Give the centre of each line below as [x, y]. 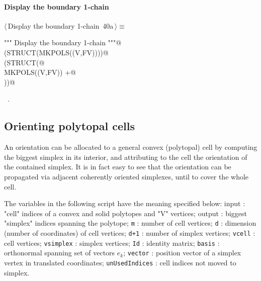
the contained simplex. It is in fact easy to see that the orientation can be [118, 167]
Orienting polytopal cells [69, 126]
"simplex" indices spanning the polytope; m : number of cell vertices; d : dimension [130, 223]
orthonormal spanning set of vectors [60, 253]
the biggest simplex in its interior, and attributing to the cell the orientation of [126, 157]
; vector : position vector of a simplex [182, 253]
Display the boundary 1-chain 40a [61, 25]
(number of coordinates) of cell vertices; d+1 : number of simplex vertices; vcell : [130, 232]
